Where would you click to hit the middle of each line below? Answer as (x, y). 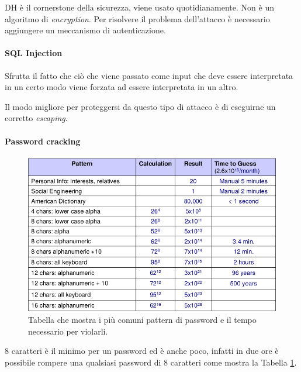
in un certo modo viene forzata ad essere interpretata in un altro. (122, 87)
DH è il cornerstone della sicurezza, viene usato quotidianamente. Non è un (139, 7)
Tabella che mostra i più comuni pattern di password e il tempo (142, 319)
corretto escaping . (36, 118)
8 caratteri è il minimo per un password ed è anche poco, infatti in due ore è (142, 351)
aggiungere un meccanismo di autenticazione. (85, 30)
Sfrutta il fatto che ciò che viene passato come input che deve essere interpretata (149, 75)
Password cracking (43, 141)
